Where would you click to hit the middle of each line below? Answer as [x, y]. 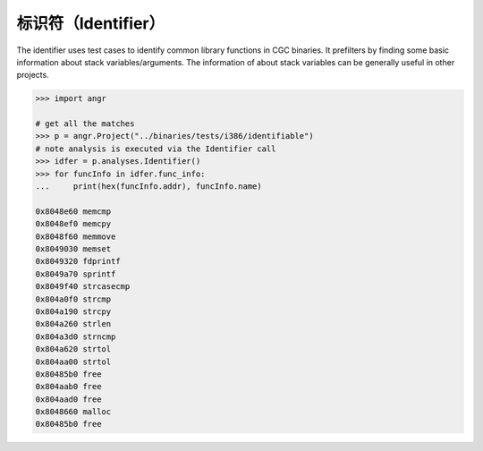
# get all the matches [85, 124]
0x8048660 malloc [73, 412]
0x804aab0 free [68, 387]
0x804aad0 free [68, 399]
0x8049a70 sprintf [76, 274]
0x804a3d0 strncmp [76, 336]
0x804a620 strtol [73, 349]
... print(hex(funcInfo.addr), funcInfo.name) [149, 187]
